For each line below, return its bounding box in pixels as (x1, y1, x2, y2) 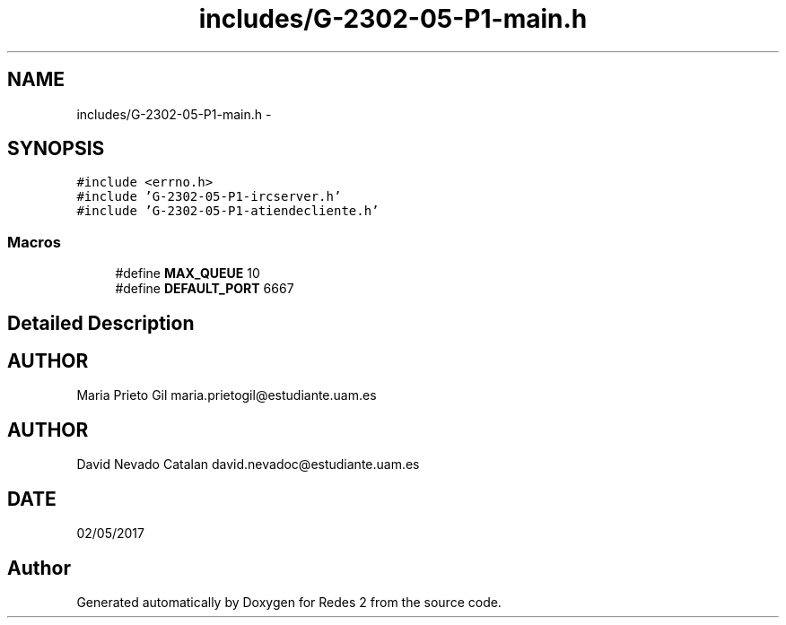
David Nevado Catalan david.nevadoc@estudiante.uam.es (76, 456, 420, 473)
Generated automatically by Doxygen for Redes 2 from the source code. (76, 594, 502, 610)
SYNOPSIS (7, 137, 105, 161)
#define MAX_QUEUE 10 (115, 265, 260, 282)
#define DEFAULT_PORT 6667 (115, 281, 294, 297)
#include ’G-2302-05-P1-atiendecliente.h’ (76, 204, 380, 219)
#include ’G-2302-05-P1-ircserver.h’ (76, 189, 342, 204)
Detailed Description (7, 311, 195, 334)
